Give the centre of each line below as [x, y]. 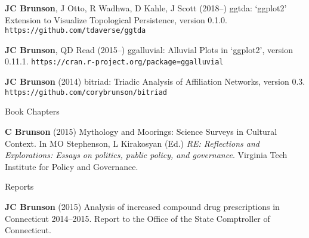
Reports [19, 186]
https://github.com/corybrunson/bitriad [86, 92]
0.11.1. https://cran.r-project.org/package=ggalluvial [114, 61]
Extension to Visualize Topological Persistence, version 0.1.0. [116, 19]
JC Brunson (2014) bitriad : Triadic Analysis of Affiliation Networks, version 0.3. [155, 81]
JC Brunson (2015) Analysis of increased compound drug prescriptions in [142, 206]
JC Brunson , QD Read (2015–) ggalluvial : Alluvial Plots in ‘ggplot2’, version [149, 49]
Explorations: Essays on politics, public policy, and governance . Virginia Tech [146, 155]
